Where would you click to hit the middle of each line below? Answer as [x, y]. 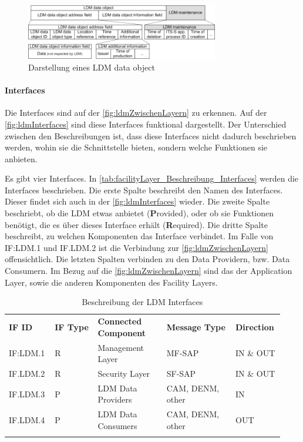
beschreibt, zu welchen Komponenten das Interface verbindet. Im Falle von [139, 236]
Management [121, 347]
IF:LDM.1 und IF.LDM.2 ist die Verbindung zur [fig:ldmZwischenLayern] [137, 247]
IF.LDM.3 [27, 394]
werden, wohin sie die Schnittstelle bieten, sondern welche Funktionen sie [136, 147]
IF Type [72, 327]
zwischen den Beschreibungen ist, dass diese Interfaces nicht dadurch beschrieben [151, 135]
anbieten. [21, 158]
